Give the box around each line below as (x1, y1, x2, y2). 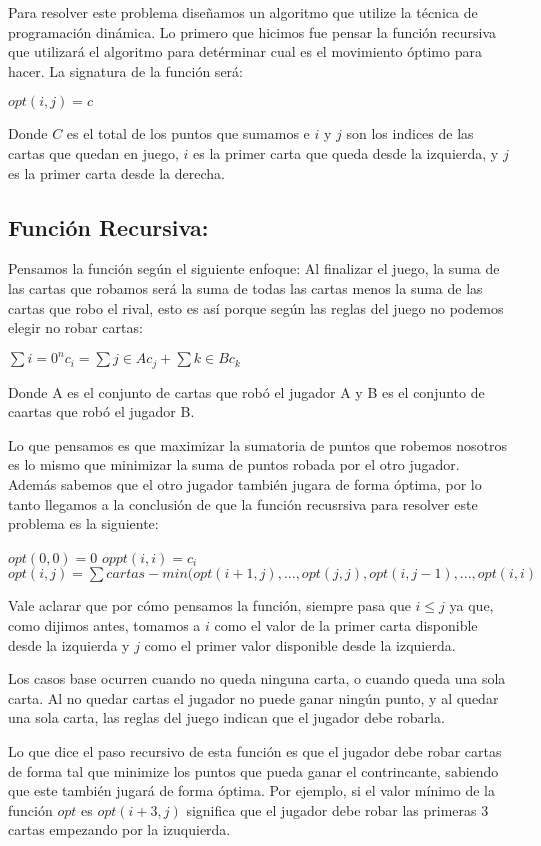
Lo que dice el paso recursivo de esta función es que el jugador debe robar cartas (8, 741, 502, 761)
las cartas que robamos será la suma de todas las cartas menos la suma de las (8, 277, 483, 298)
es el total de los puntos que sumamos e (66, 123, 310, 144)
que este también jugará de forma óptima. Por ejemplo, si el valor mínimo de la (8, 780, 495, 801)
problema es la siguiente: (8, 513, 159, 534)
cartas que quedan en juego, (8, 142, 179, 163)
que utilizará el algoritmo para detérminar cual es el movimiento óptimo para (8, 41, 482, 62)
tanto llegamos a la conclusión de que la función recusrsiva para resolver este (8, 493, 478, 514)
